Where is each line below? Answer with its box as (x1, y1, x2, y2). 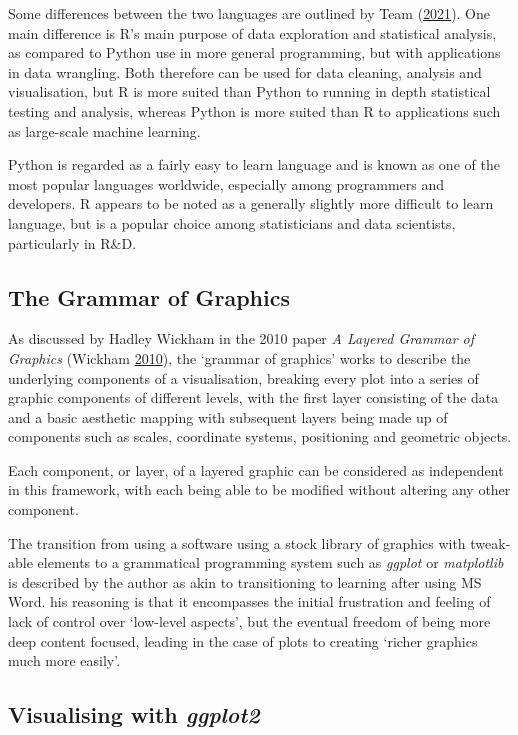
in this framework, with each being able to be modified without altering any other (8, 479, 511, 500)
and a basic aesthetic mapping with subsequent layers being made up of (8, 406, 448, 427)
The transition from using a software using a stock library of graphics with (8, 532, 466, 553)
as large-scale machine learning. (8, 120, 201, 141)
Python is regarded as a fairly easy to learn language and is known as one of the (8, 154, 500, 175)
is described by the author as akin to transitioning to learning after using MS (8, 571, 482, 592)
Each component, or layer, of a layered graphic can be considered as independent (8, 459, 504, 480)
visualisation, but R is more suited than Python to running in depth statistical (8, 81, 491, 102)
